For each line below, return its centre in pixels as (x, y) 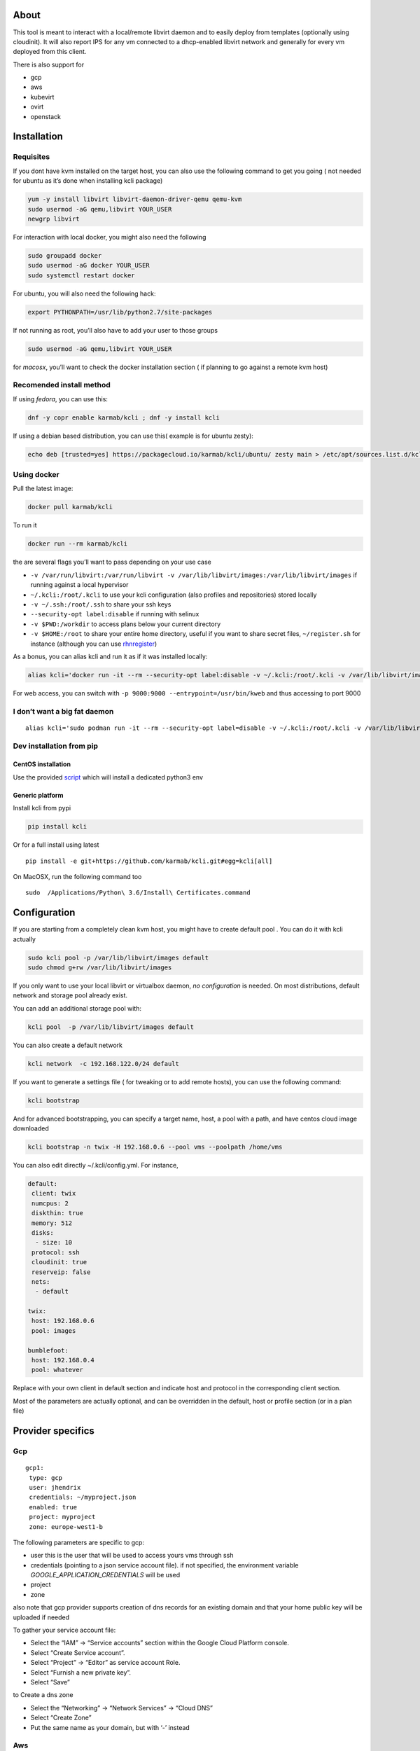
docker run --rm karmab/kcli (78, 544)
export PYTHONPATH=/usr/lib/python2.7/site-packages (120, 312)
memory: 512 (52, 1223)
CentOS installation (42, 764)
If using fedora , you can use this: (61, 399)
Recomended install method (62, 385)
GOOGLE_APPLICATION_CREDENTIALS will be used (105, 1575)
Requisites (31, 157)
